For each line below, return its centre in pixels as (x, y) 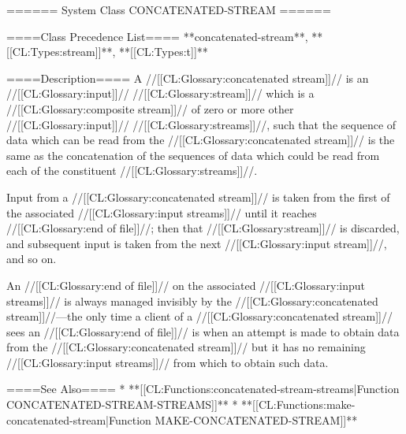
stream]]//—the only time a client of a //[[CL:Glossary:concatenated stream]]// (199, 316)
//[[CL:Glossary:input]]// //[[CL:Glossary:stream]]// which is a (160, 93)
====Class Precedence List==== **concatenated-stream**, (157, 36)
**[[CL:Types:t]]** (164, 52)
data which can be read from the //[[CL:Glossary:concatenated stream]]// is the (201, 140)
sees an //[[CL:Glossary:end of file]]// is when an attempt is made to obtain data (203, 331)
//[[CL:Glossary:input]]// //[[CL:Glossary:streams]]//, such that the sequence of (201, 124)
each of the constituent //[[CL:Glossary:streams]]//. (132, 171)
